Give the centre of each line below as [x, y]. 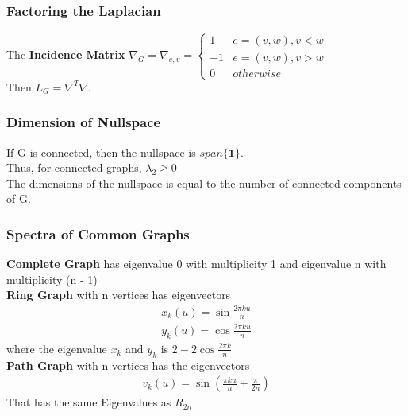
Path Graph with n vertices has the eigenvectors [128, 365]
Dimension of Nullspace [84, 122]
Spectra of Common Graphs [98, 233]
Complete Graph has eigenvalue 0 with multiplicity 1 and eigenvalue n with [196, 264]
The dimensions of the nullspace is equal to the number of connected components [204, 183]
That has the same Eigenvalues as [89, 402]
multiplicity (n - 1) [52, 279]
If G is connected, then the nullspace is [101, 152]
